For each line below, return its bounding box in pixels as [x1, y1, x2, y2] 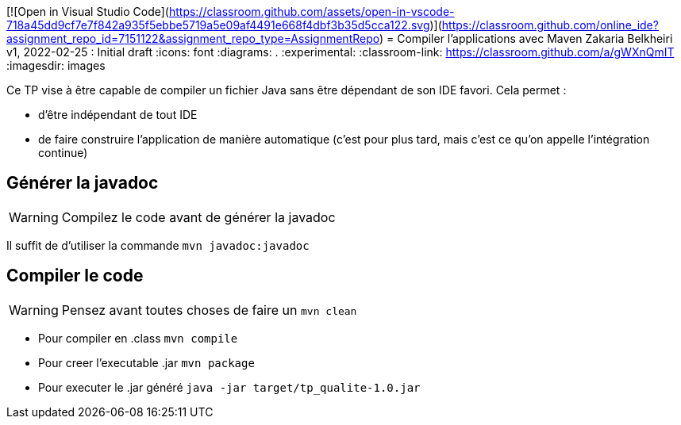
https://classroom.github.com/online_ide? [441, 18, 659, 32]
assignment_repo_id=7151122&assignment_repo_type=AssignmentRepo [6, 32, 379, 45]
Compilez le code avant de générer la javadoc [61, 209, 336, 225]
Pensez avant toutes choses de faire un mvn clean [61, 301, 357, 318]
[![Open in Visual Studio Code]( [6, 5, 169, 18]
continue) [38, 146, 88, 159]
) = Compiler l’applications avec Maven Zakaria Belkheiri [379, 32, 673, 45]
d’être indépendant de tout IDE [38, 108, 198, 121]
